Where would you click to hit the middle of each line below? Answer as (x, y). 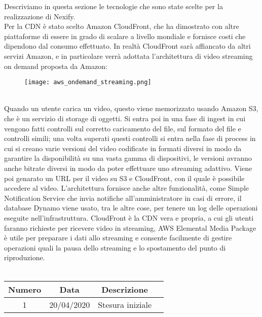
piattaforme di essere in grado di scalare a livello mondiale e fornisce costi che (125, 36)
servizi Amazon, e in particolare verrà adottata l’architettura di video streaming (128, 56)
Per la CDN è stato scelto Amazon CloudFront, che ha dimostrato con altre (122, 26)
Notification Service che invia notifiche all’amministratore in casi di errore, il (123, 198)
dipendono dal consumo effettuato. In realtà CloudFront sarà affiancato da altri (127, 46)
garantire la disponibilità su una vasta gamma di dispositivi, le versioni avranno (128, 158)
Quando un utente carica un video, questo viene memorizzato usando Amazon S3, (131, 108)
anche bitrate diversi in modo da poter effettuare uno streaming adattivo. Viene (128, 168)
